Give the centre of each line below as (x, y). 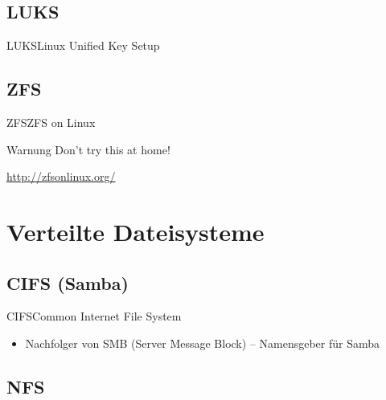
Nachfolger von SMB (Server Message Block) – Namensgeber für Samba (203, 343)
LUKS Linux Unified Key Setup (83, 45)
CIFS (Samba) (68, 282)
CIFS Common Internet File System (94, 316)
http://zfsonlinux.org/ (61, 176)
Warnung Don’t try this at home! (88, 149)
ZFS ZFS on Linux (51, 122)
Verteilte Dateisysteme (136, 231)
